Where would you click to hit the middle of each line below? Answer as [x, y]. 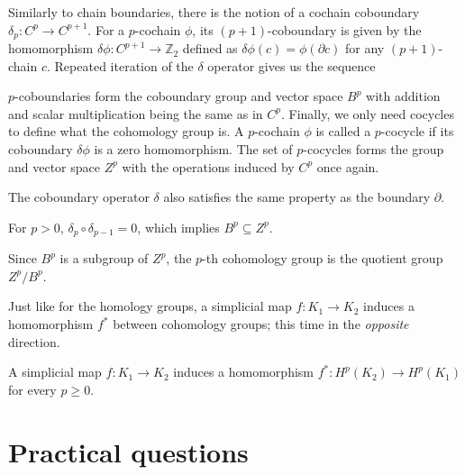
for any [365, 48]
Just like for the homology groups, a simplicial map [150, 306]
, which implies [178, 227]
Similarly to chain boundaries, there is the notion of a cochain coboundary [214, 12]
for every [32, 389]
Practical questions [128, 451]
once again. [348, 166]
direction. [34, 341]
